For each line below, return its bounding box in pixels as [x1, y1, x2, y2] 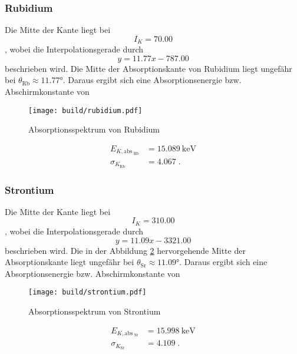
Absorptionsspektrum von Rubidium [28, 123, 160, 135]
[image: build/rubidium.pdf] [28, 106, 143, 115]
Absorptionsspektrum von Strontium [28, 305, 161, 317]
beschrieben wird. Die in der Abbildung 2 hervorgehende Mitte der [5, 244, 246, 256]
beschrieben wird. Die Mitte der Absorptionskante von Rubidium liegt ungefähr [5, 62, 292, 74]
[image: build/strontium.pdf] [28, 288, 147, 297]
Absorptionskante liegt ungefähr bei [5, 256, 134, 268]
